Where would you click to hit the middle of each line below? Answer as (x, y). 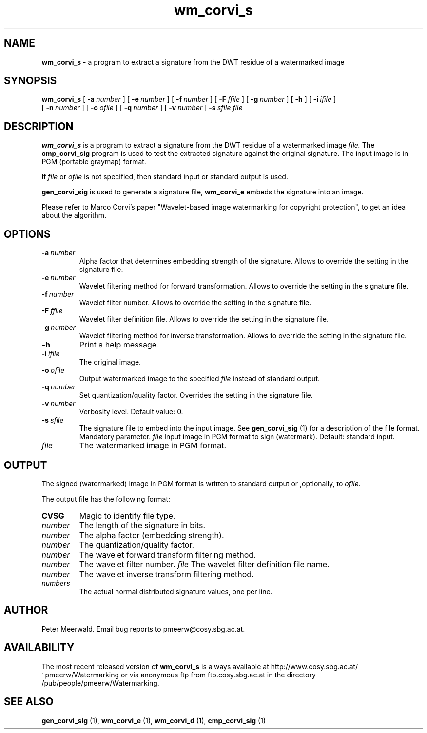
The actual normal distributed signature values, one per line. (176, 591)
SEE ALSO (29, 702)
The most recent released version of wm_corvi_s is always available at (155, 666)
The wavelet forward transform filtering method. (167, 554)
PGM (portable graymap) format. (94, 162)
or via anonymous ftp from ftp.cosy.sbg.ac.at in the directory (218, 675)
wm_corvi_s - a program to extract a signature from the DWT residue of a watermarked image (193, 62)
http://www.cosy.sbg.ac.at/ (314, 666)
